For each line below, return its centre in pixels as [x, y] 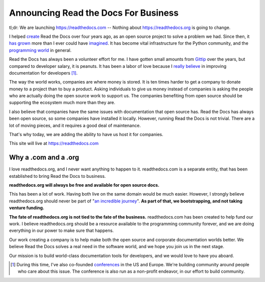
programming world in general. [40, 50]
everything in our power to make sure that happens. [61, 230]
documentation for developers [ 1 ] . [43, 73]
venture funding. [26, 208]
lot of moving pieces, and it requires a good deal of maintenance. [75, 125]
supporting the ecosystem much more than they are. [62, 103]
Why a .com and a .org [44, 157]
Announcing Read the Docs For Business [94, 13]
